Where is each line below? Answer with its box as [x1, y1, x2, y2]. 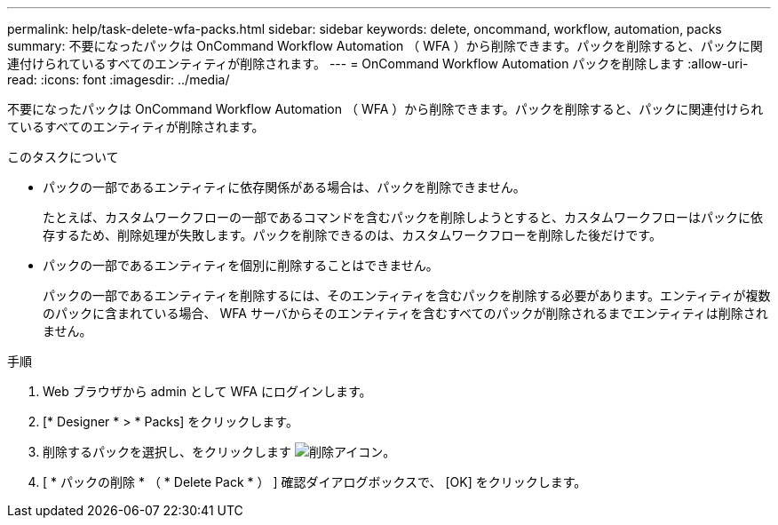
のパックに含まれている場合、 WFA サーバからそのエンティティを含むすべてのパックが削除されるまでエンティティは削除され [43, 306, 768, 321]
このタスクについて [7, 149, 119, 164]
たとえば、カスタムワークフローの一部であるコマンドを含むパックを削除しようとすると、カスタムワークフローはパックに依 [43, 210, 763, 225]
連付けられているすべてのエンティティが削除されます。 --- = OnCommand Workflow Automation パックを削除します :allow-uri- [7, 56, 749, 71]
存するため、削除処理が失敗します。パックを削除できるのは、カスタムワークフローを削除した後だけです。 [43, 227, 662, 243]
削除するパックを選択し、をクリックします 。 [43, 444, 396, 459]
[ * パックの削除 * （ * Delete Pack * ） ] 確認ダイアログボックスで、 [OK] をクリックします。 [43, 474, 587, 489]
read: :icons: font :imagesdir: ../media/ [7, 72, 230, 87]
